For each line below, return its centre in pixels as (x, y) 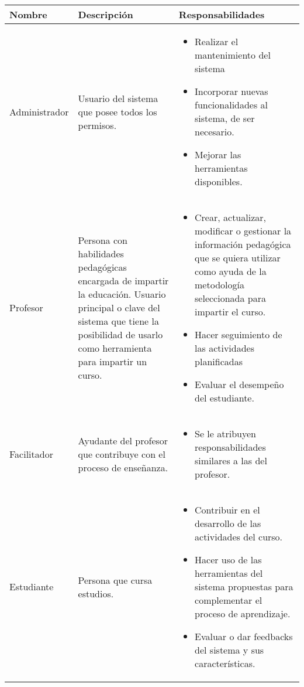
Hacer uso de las (228, 560)
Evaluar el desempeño (239, 384)
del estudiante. (224, 398)
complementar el (229, 600)
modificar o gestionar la (243, 231)
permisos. (97, 125)
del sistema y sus (229, 650)
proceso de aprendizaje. (243, 613)
